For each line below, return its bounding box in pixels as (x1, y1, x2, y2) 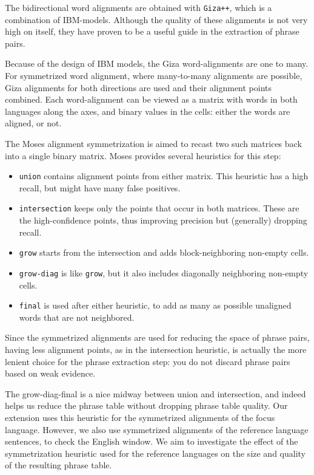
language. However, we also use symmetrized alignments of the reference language (5, 423, 309, 436)
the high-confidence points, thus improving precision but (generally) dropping (19, 214, 307, 227)
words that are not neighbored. (19, 310, 135, 323)
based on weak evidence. (5, 367, 96, 380)
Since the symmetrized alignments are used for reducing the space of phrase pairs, (5, 331, 310, 344)
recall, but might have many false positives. (19, 181, 181, 194)
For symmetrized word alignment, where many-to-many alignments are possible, (5, 69, 302, 82)
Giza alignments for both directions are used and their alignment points (5, 81, 272, 94)
